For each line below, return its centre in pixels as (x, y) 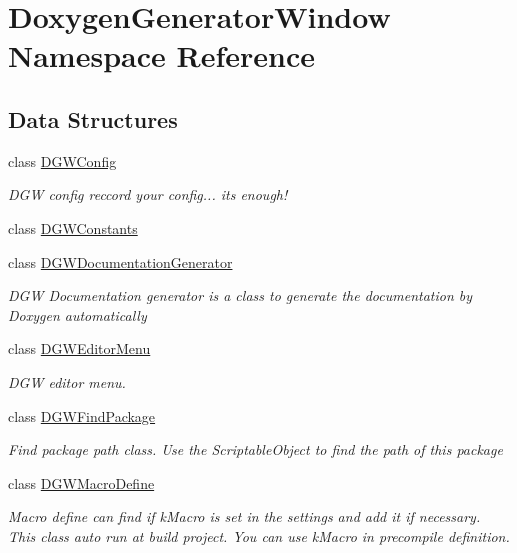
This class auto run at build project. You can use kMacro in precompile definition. (259, 535)
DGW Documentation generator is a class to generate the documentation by (240, 295)
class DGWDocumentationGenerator (120, 261)
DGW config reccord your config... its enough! (148, 194)
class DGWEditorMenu (79, 348)
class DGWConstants (73, 227)
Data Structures (93, 118)
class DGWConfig (62, 160)
